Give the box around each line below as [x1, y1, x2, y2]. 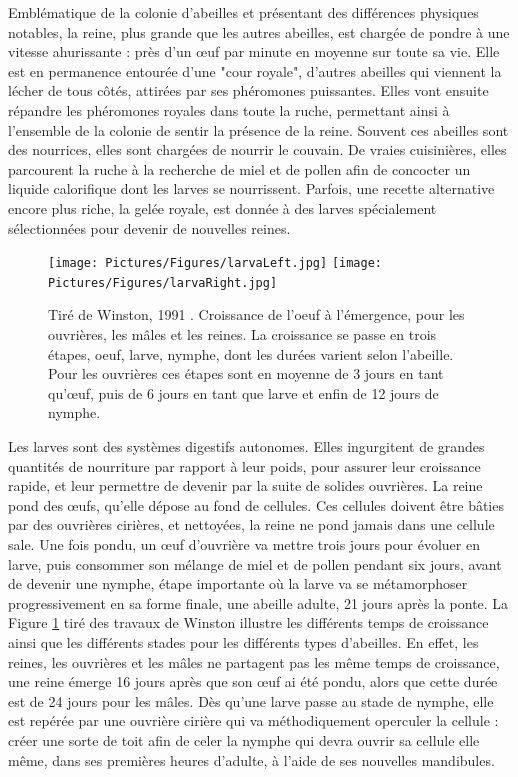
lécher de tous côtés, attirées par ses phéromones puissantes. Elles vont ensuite [8, 80, 489, 101]
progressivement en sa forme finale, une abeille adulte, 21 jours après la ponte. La [8, 592, 509, 613]
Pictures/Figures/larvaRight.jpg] [48, 275, 278, 290]
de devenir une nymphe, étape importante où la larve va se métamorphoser [8, 573, 468, 594]
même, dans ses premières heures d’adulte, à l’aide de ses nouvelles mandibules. [8, 749, 495, 770]
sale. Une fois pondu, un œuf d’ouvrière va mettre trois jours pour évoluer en [8, 533, 480, 554]
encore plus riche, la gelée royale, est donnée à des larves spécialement [8, 197, 437, 218]
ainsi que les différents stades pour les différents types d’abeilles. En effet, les [8, 631, 479, 652]
